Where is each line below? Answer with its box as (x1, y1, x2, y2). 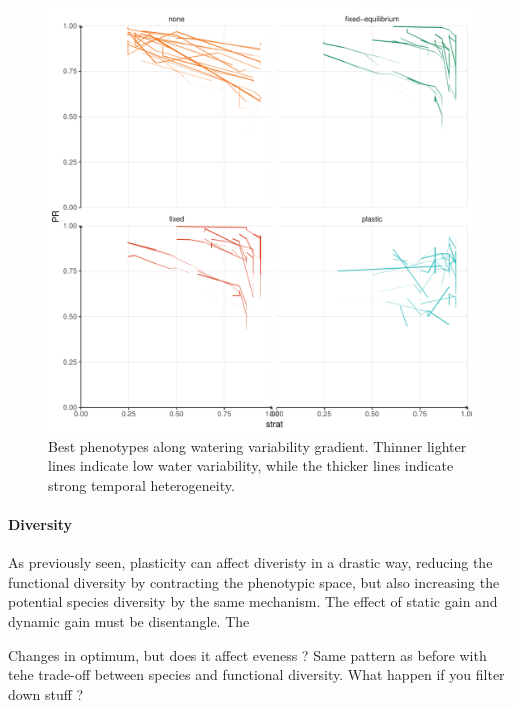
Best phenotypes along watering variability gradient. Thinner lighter (48, 435, 467, 456)
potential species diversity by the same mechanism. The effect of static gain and (8, 591, 498, 612)
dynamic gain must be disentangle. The (8, 610, 250, 631)
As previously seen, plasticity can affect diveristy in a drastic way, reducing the (8, 552, 493, 573)
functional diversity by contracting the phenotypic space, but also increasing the (8, 571, 500, 592)
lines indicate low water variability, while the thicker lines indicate (48, 455, 454, 476)
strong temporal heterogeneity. (48, 474, 235, 495)
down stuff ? (8, 683, 84, 704)
